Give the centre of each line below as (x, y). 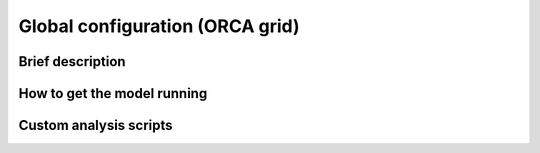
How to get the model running (113, 93)
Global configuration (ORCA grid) (159, 26)
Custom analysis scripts (96, 125)
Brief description (72, 61)
